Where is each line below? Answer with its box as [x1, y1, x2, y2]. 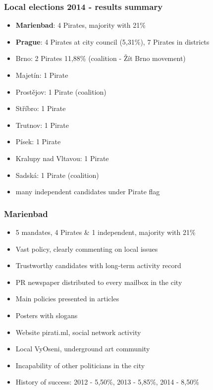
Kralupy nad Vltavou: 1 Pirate [15, 153, 109, 163]
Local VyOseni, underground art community [15, 343, 150, 354]
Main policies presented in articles [15, 293, 119, 304]
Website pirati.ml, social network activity [15, 327, 141, 337]
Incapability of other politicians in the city [15, 360, 145, 370]
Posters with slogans [15, 310, 78, 320]
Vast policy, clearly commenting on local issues [15, 243, 158, 254]
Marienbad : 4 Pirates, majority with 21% [15, 20, 146, 30]
